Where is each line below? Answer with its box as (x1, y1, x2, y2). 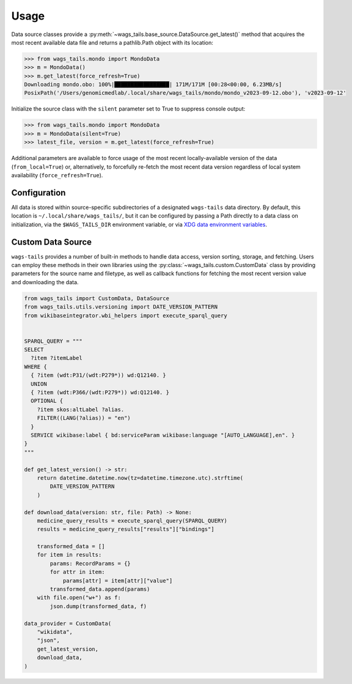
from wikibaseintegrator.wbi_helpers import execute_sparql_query (24, 312, 227, 319)
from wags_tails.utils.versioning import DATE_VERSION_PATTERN (24, 303, 218, 311)
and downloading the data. (11, 278, 79, 285)
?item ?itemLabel (31, 355, 82, 362)
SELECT (24, 346, 44, 353)
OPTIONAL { (31, 397, 64, 405)
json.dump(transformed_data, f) (50, 603, 147, 609)
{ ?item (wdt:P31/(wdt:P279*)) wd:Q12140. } (31, 372, 166, 379)
